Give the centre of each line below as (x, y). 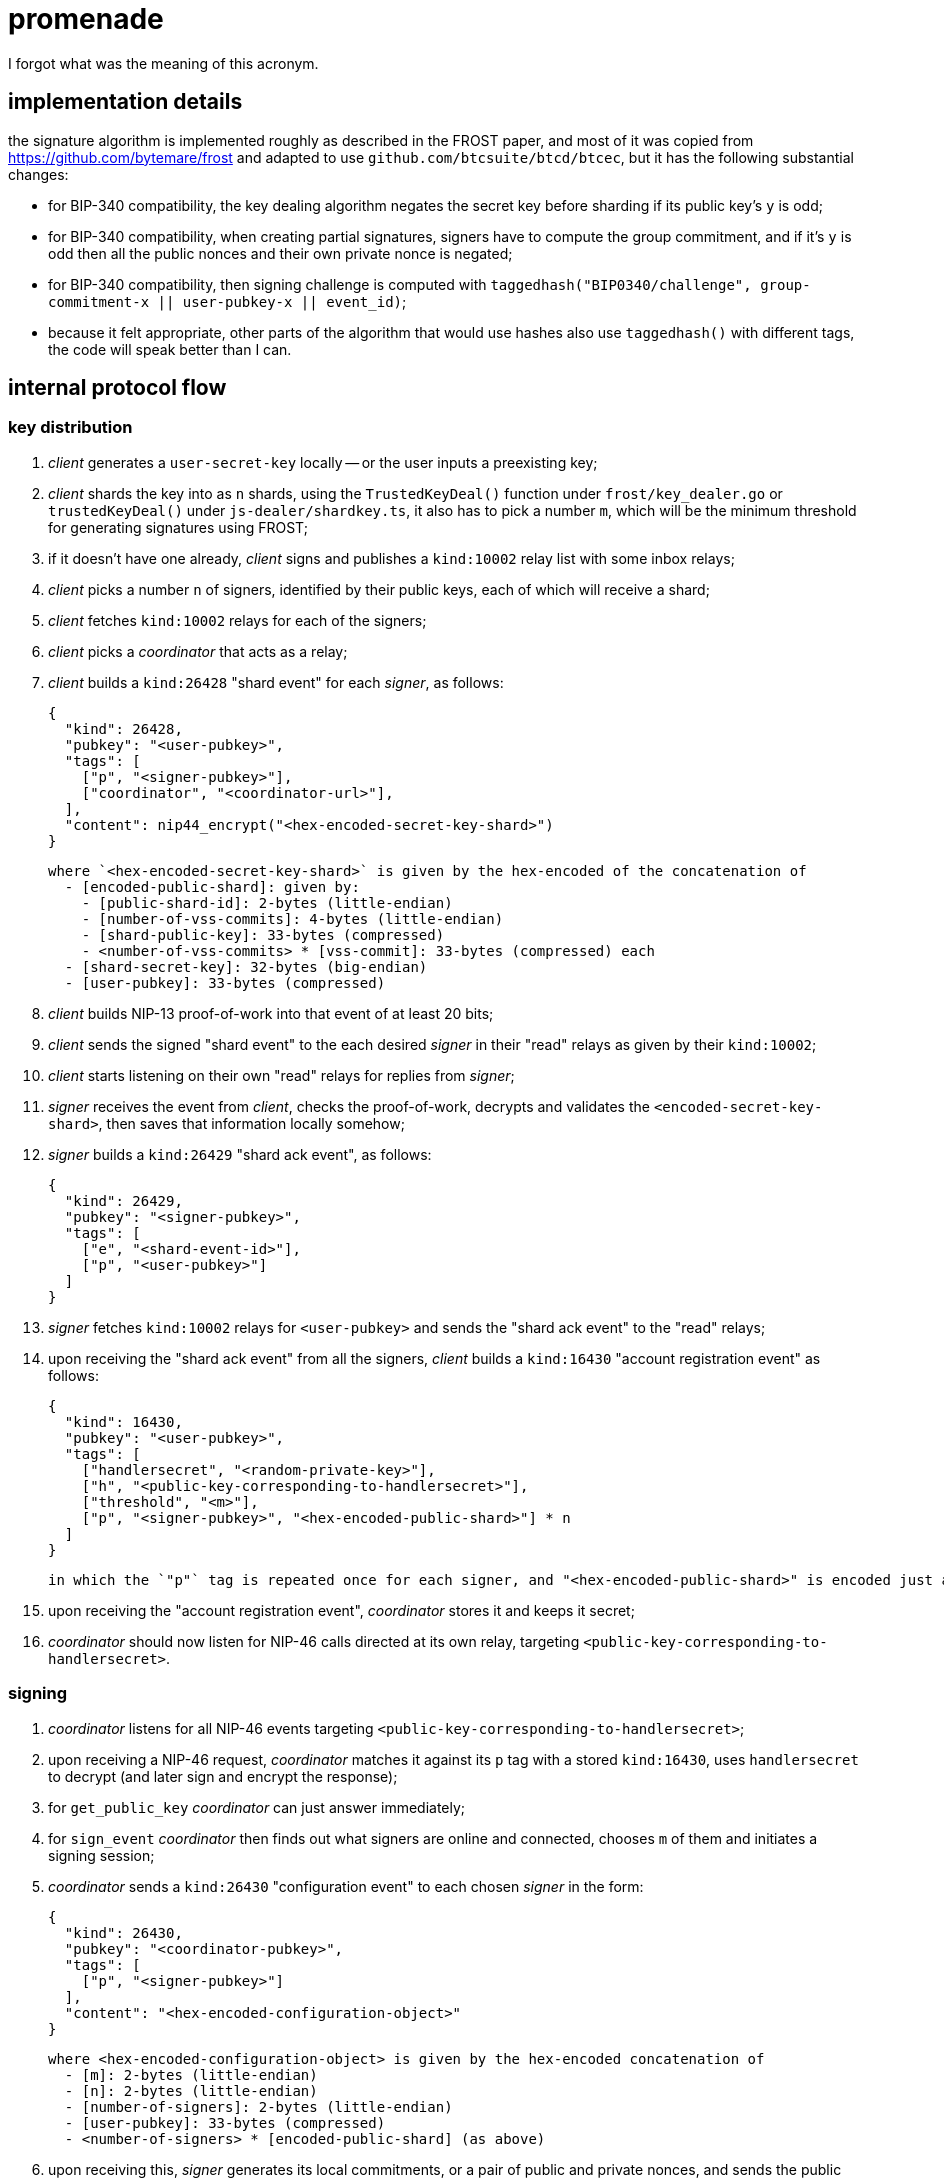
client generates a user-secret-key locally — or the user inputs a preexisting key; (323, 462)
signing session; (101, 1855)
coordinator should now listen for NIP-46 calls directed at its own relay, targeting (314, 1641)
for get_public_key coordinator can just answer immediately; (257, 1807)
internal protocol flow (117, 388)
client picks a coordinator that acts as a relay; (198, 651)
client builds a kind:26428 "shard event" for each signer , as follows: (276, 682)
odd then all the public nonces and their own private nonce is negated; (280, 253)
